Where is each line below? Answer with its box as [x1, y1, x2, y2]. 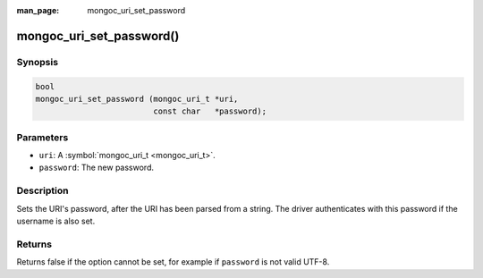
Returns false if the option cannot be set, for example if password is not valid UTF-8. [16, 257, 330, 267]
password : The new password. [38, 162, 154, 173]
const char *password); [153, 106, 267, 116]
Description [16, 184, 69, 197]
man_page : [16, 5, 60, 15]
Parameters [16, 131, 69, 143]
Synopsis [16, 55, 58, 68]
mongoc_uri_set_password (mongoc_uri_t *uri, [35, 94, 239, 104]
